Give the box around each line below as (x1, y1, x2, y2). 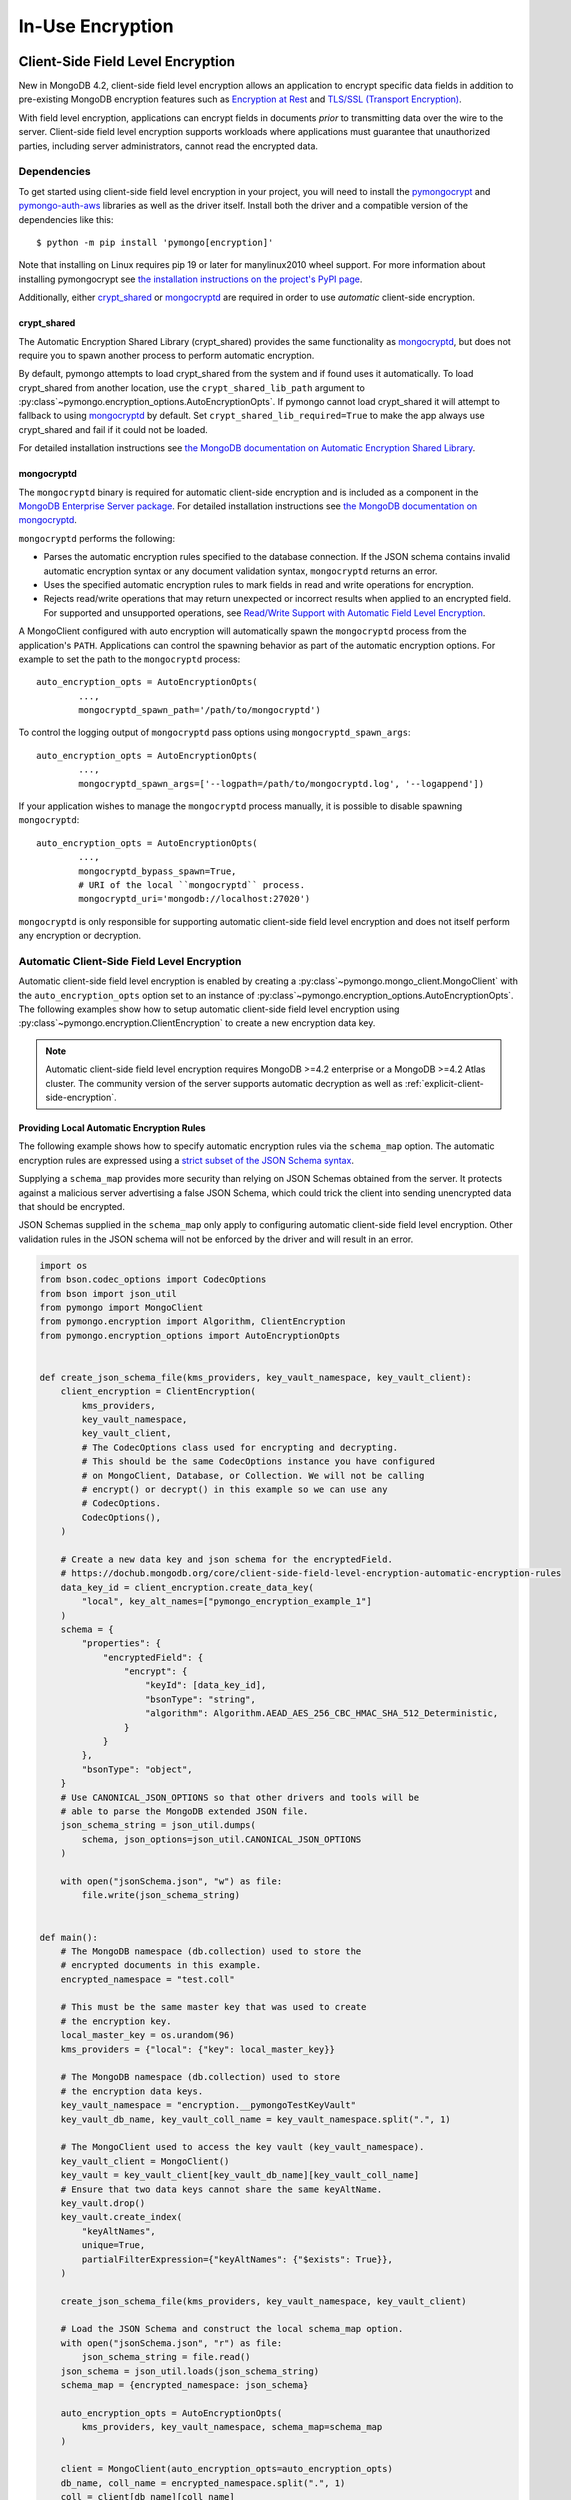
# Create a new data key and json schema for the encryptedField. (60, 1553, 394, 1565)
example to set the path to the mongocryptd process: (18, 653, 241, 665)
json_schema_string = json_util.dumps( (60, 1820, 257, 1831)
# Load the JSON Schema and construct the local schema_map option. (60, 2323, 404, 2335)
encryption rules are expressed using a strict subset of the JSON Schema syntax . (18, 1154, 355, 1166)
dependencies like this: (18, 213, 114, 225)
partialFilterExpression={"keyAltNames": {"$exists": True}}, (81, 2253, 394, 2265)
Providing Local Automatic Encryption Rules (18, 1122, 206, 1134)
